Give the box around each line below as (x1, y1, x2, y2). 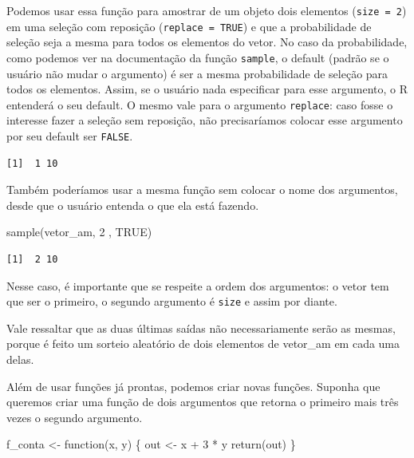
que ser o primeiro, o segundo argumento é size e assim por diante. (6, 293, 337, 310)
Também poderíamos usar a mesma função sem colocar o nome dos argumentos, (6, 181, 398, 198)
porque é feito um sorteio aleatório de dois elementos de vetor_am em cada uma (6, 335, 400, 352)
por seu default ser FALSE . (6, 128, 133, 144)
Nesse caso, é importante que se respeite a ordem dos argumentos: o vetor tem (6, 277, 389, 294)
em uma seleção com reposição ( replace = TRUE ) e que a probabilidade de (6, 18, 372, 34)
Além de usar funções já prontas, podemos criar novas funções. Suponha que (6, 377, 380, 394)
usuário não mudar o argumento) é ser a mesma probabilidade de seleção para (6, 65, 388, 81)
